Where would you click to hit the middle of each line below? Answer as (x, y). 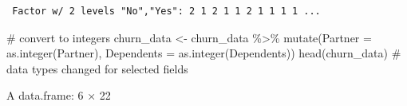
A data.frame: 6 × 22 (59, 95)
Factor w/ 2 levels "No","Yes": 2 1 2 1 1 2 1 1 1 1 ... (166, 11)
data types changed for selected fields (97, 68)
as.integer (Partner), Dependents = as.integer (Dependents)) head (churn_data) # (204, 53)
